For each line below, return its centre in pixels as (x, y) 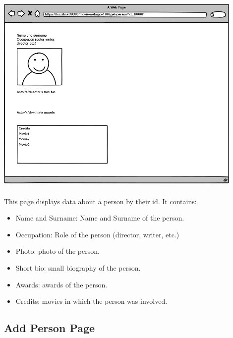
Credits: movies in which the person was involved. (91, 301)
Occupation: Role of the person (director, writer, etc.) (97, 234)
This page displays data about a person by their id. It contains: (100, 201)
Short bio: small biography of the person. (78, 267)
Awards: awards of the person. (61, 284)
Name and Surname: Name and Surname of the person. (100, 218)
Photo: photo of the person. (58, 251)
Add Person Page (50, 328)
